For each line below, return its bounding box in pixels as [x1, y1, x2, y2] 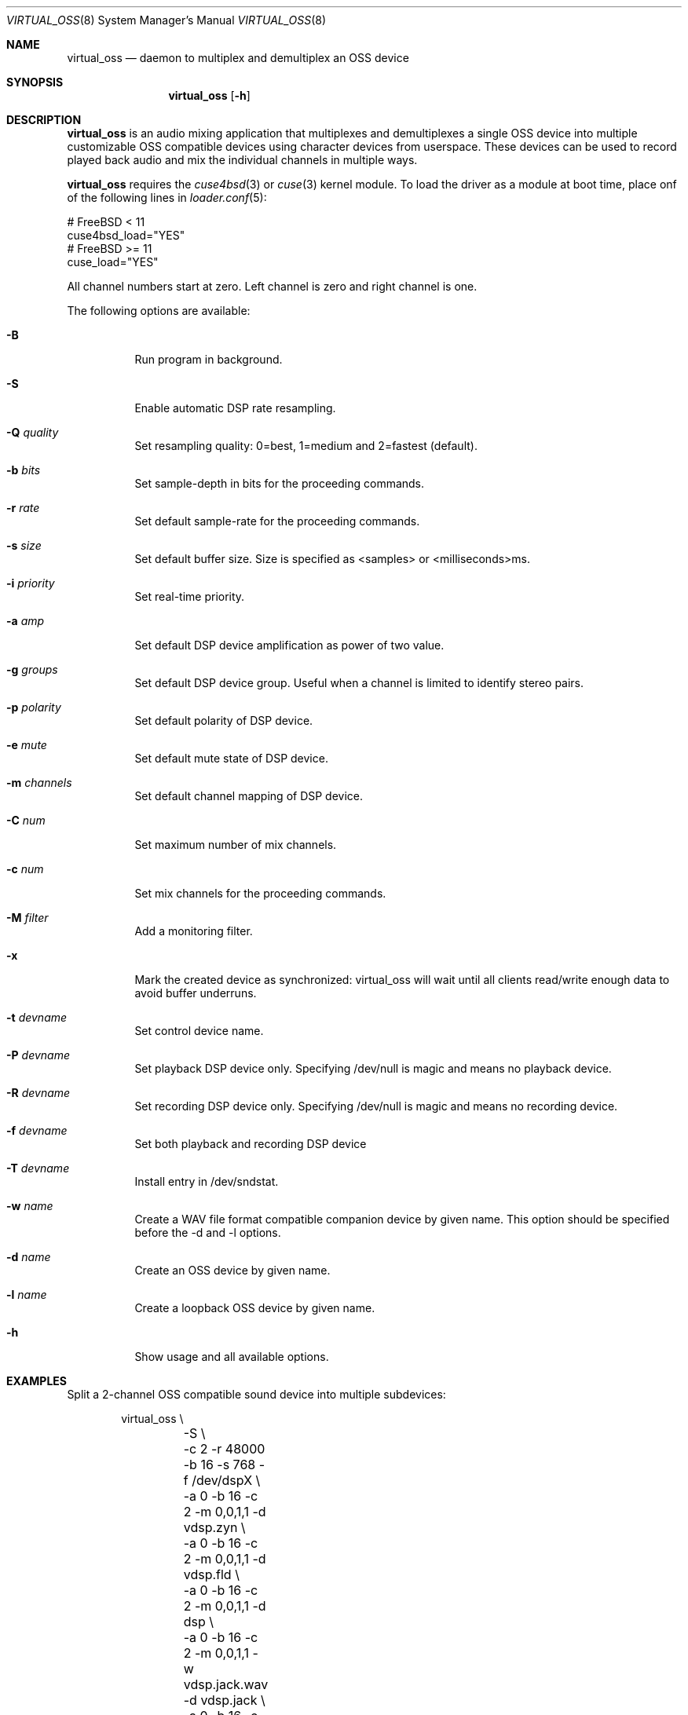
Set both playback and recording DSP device [134, 1137, 367, 1150]
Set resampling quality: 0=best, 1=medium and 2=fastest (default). [134, 439, 478, 452]
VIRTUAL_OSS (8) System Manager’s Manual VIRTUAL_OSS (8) [6, 13, 327, 27]
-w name [6, 1199, 53, 1212]
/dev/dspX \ [192, 1472, 261, 1488]
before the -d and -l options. [134, 1226, 281, 1239]
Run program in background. [134, 353, 283, 366]
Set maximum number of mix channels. [134, 838, 337, 851]
